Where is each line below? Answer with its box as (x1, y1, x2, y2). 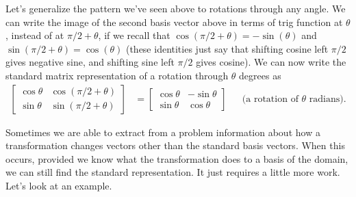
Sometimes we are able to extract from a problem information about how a (5, 124, 320, 139)
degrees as (239, 68, 281, 82)
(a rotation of (242, 94, 298, 104)
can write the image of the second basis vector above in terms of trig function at (5, 14, 343, 29)
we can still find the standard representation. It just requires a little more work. (5, 165, 340, 179)
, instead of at (5, 28, 64, 42)
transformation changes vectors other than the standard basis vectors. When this (5, 138, 345, 153)
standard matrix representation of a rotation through (5, 68, 229, 82)
